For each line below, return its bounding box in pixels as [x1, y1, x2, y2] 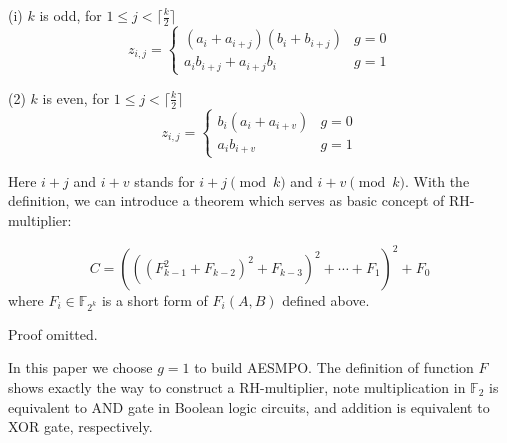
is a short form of [101, 290, 208, 310]
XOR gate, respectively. [8, 416, 153, 437]
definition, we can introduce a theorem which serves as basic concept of [8, 190, 445, 211]
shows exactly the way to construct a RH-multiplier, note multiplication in [8, 376, 466, 397]
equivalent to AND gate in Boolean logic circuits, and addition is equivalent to [8, 396, 490, 417]
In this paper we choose [8, 357, 153, 378]
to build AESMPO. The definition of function [194, 357, 474, 378]
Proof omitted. [8, 323, 98, 344]
